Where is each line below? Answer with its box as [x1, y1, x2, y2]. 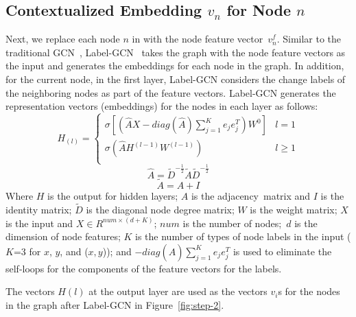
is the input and [5, 215, 73, 230]
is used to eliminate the [233, 244, 332, 258]
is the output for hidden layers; [47, 189, 178, 203]
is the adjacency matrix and [191, 189, 311, 203]
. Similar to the [276, 32, 342, 46]
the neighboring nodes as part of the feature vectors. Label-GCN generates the [5, 85, 336, 99]
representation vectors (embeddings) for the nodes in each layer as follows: [5, 99, 318, 113]
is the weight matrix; [250, 202, 337, 216]
